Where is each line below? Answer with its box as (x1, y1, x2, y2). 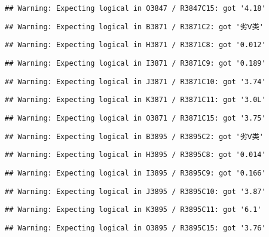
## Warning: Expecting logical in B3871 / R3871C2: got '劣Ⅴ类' (5, 22, 264, 31)
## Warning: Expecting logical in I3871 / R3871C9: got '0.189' (5, 59, 266, 67)
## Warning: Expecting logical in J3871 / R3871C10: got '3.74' (5, 77, 266, 86)
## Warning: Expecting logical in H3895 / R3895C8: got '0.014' (5, 150, 266, 159)
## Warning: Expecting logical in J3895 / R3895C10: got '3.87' (5, 187, 266, 196)
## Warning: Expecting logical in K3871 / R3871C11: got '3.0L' (5, 96, 266, 104)
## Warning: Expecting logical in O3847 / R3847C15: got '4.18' (5, 4, 266, 13)
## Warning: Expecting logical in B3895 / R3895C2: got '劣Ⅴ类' (5, 132, 264, 141)
